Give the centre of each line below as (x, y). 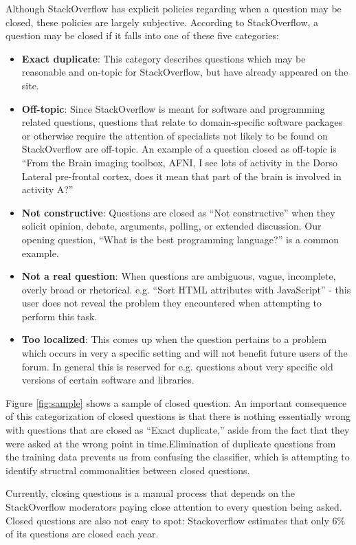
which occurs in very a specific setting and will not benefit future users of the (185, 353)
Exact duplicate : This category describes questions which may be (164, 58)
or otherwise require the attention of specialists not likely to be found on (175, 135)
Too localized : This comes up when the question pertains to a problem (174, 339)
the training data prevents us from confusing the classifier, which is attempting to (178, 457)
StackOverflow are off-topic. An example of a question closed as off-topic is (179, 149)
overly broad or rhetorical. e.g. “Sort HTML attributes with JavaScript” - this (186, 289)
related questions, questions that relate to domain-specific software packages (182, 122)
